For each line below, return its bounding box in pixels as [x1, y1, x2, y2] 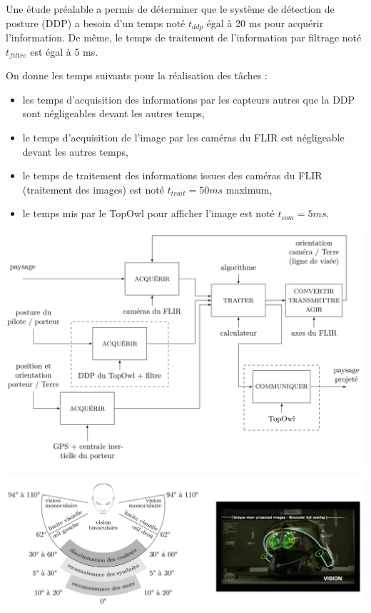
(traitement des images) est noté [22, 181, 164, 196]
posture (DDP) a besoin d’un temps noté [6, 15, 185, 30]
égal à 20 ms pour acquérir [206, 15, 324, 30]
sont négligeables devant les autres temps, [22, 106, 205, 121]
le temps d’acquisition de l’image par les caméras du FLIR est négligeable [22, 130, 345, 145]
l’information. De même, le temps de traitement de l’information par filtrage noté [6, 30, 362, 45]
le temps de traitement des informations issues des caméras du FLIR [22, 168, 322, 183]
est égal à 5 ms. [30, 44, 98, 59]
